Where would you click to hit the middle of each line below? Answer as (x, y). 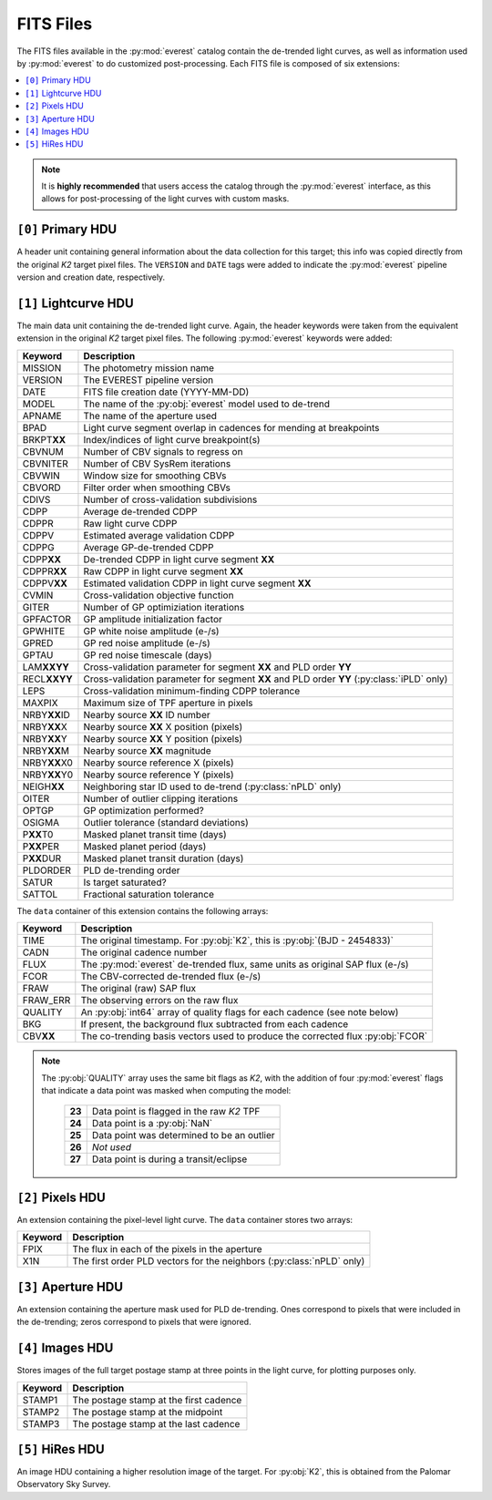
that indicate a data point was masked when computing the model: (166, 1090)
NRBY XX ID (46, 714)
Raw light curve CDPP (130, 523)
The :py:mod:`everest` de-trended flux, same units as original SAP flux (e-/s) (245, 964)
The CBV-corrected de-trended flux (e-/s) (171, 977)
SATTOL (40, 894)
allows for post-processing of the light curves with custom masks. (165, 199)
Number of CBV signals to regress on (163, 451)
